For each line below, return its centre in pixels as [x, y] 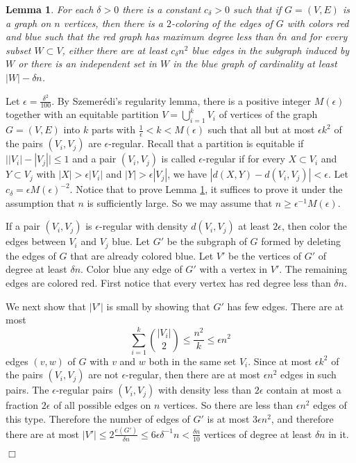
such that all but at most [261, 129]
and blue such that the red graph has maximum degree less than [139, 36]
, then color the [314, 226]
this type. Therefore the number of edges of [98, 419]
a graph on [28, 23]
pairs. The [27, 390]
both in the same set [193, 361]
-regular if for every [244, 159]
